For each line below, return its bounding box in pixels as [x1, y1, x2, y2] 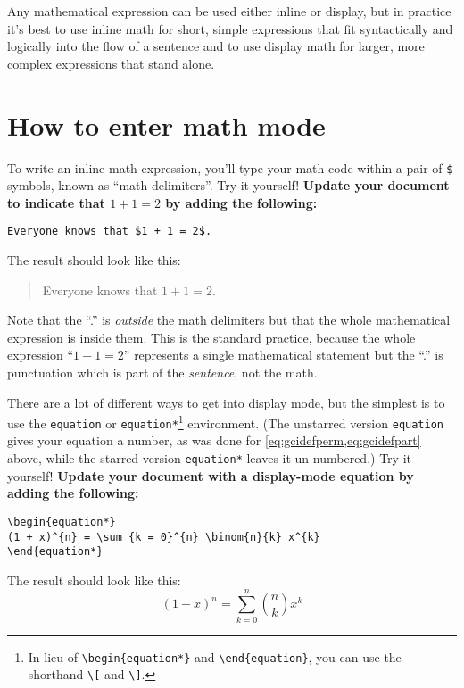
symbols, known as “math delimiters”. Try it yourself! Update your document [7, 176, 450, 195]
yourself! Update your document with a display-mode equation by [7, 466, 414, 485]
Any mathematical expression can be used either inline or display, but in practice [7, 2, 452, 20]
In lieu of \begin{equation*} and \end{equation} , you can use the [28, 647, 402, 666]
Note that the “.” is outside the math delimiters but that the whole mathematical [7, 311, 451, 329]
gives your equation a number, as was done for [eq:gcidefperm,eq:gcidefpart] [7, 431, 421, 450]
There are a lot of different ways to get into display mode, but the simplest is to [7, 393, 445, 411]
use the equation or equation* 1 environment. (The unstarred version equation [7, 411, 443, 432]
